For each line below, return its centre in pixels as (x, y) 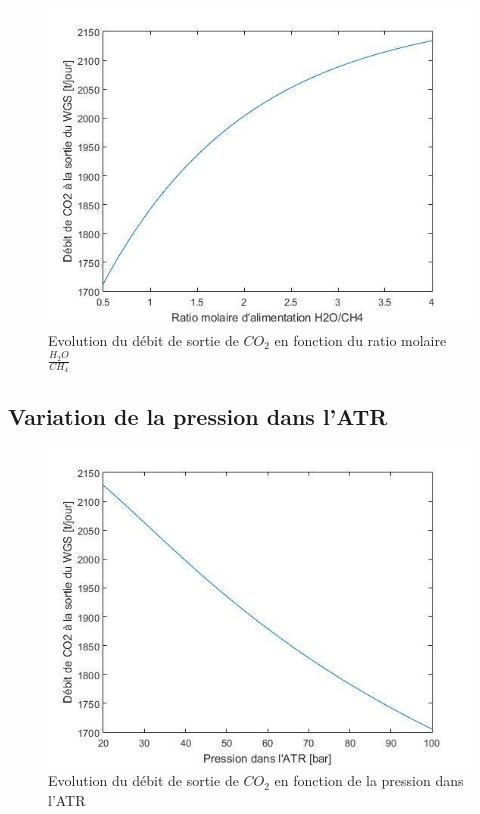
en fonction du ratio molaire (360, 339)
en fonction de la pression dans (369, 780)
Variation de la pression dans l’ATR (198, 415)
